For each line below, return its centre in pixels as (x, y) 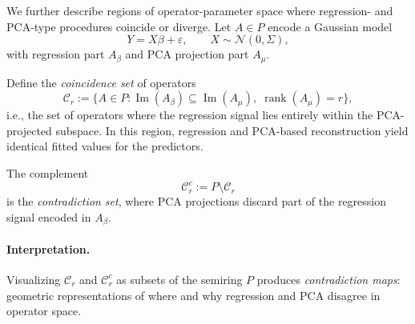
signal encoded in (49, 216)
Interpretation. (48, 248)
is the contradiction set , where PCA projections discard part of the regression (197, 201)
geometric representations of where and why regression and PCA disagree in (193, 295)
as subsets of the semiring (179, 279)
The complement (48, 173)
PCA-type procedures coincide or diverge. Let (119, 26)
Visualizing (34, 279)
